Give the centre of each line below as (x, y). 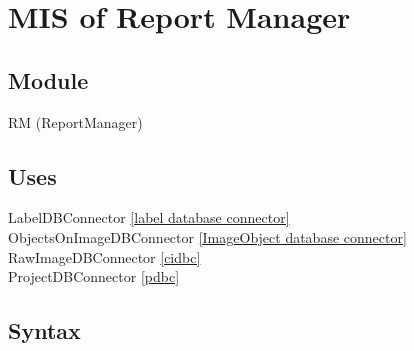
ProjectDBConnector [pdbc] (94, 276)
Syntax (44, 330)
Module (48, 79)
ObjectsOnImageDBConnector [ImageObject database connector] (207, 236)
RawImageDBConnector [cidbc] (104, 256)
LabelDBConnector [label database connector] (149, 217)
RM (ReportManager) (75, 121)
